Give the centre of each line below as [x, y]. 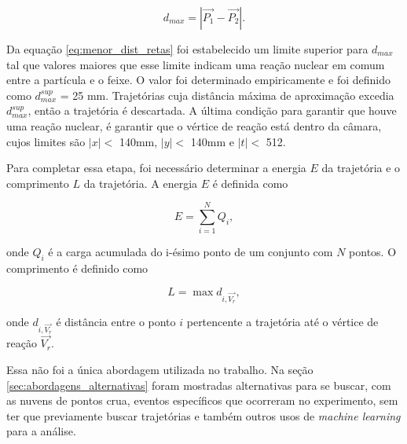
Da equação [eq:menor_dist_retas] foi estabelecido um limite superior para [187, 49]
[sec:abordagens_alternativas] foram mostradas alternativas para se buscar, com [199, 385]
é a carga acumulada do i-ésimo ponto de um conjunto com [191, 252]
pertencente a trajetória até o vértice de [282, 322]
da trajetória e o [361, 168]
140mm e [213, 141]
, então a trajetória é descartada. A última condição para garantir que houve [212, 110]
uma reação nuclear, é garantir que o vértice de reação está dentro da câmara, [194, 125]
